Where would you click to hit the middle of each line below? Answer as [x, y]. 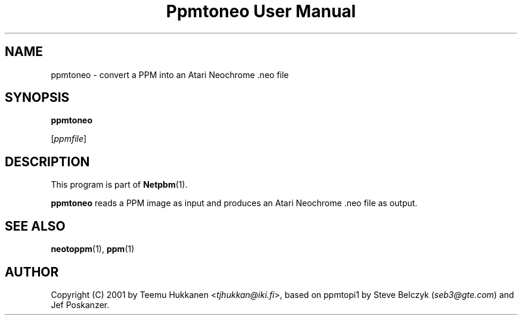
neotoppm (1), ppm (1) [93, 249]
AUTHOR [32, 272]
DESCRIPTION [47, 161]
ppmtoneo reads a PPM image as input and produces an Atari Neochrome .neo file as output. [234, 203]
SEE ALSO [35, 226]
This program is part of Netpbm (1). [119, 185]
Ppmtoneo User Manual [261, 11]
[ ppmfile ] [69, 139]
